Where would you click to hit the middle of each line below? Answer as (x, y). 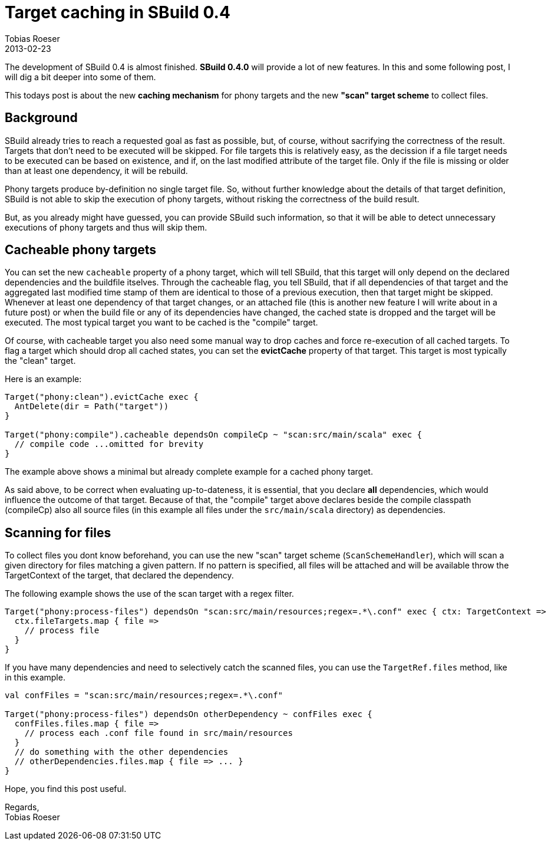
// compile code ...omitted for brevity (109, 444)
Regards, (22, 807)
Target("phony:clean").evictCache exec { (102, 397)
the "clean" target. (40, 361)
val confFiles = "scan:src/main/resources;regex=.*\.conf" (144, 696)
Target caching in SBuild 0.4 (118, 12)
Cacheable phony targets (81, 250)
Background (41, 118)
